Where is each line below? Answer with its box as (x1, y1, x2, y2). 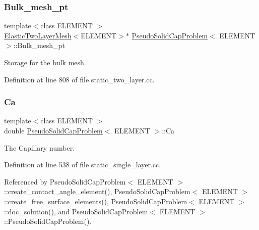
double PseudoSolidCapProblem (4, 125, 103, 135)
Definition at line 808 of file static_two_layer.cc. (4, 74, 155, 84)
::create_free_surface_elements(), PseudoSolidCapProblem (4, 196, 187, 206)
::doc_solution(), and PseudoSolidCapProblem (4, 206, 148, 216)
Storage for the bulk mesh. (4, 57, 86, 67)
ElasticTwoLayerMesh (4, 30, 72, 40)
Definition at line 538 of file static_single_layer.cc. (4, 159, 161, 170)
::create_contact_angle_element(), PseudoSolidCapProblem (4, 186, 190, 197)
